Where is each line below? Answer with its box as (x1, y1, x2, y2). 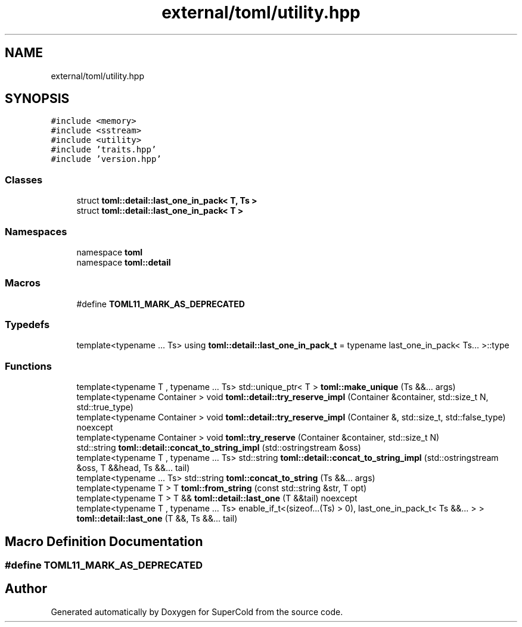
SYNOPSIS (5, 91, 70, 107)
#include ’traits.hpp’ (51, 145, 157, 155)
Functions (5, 360, 52, 372)
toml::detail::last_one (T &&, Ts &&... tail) (76, 513, 238, 524)
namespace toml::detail (76, 257, 171, 267)
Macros (5, 277, 41, 289)
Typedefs (5, 319, 50, 331)
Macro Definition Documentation (5, 534, 203, 549)
